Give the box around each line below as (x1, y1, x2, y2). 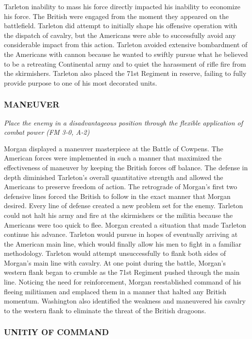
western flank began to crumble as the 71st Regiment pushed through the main (4, 267, 240, 277)
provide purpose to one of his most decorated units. (4, 77, 157, 88)
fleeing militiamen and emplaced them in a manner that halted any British (4, 286, 227, 296)
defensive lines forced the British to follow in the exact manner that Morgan (4, 191, 231, 201)
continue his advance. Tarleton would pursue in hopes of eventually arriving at (4, 229, 238, 239)
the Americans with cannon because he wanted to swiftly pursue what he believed (4, 49, 248, 59)
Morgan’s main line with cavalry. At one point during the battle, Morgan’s (4, 257, 226, 268)
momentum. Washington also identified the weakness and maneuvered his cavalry (4, 296, 246, 306)
